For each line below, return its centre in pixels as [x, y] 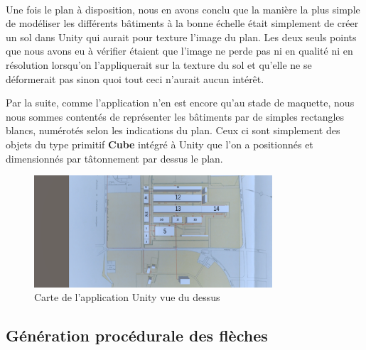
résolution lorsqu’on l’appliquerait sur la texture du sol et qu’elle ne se [159, 64]
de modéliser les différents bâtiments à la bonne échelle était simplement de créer [182, 23]
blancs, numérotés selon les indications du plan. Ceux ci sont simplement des [173, 130]
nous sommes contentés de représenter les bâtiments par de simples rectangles [175, 116]
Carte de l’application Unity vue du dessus [127, 297]
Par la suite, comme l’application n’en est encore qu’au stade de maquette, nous [180, 103]
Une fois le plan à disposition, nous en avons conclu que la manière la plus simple [183, 9]
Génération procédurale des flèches [137, 335]
